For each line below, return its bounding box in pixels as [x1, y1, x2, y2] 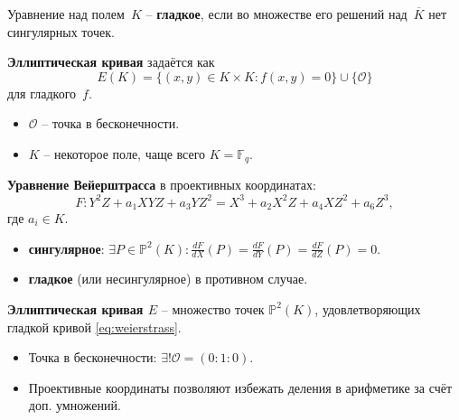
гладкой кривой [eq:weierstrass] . [7, 317, 182, 336]
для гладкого [7, 83, 77, 102]
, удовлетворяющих [314, 299, 421, 318]
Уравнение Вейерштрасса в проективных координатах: [7, 175, 316, 194]
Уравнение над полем [7, 5, 125, 23]
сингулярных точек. [7, 22, 115, 41]
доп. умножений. [28, 396, 121, 415]
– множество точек [161, 299, 265, 318]
